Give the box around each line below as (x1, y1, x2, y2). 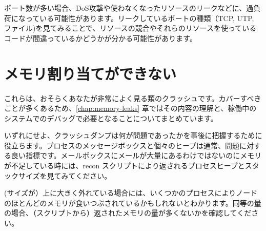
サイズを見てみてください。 (18, 170, 112, 181)
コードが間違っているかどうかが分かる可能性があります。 (4, 32, 197, 43)
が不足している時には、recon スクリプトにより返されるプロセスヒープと (4, 160, 245, 171)
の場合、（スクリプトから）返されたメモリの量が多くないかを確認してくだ (4, 207, 252, 218)
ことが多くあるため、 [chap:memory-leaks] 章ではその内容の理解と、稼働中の (4, 103, 257, 113)
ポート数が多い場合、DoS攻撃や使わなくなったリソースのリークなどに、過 (4, 3, 254, 13)
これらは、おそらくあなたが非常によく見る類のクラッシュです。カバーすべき (4, 92, 261, 103)
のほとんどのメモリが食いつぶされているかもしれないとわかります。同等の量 (4, 197, 261, 208)
